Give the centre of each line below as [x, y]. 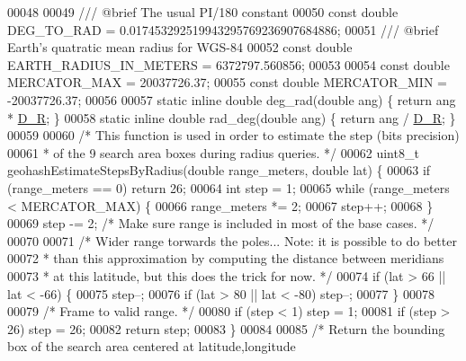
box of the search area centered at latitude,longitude [152, 346]
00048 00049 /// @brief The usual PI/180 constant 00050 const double [203, 12]
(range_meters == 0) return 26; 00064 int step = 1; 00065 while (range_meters [229, 187]
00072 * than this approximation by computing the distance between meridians [226, 258]
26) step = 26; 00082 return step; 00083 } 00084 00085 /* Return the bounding [226, 328]
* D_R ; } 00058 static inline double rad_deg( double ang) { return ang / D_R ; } [232, 117]
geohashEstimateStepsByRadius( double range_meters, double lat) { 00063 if [219, 170]
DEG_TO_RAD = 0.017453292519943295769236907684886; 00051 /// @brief [223, 29]
